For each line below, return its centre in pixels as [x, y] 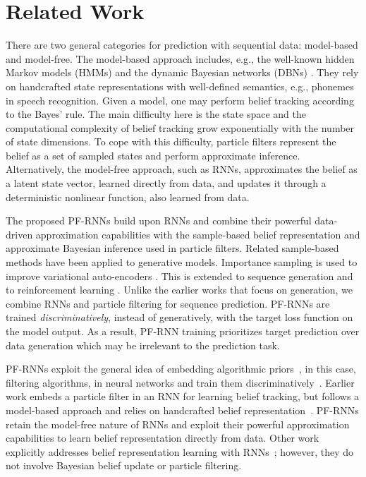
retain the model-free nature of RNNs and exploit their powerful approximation [178, 424]
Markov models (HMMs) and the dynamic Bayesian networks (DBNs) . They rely [182, 72]
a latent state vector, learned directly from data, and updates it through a [166, 183]
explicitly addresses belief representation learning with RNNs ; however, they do [180, 451]
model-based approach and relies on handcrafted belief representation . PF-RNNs [182, 410]
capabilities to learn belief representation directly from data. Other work [163, 438]
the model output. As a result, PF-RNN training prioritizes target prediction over [183, 331]
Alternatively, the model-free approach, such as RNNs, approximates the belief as [182, 169]
